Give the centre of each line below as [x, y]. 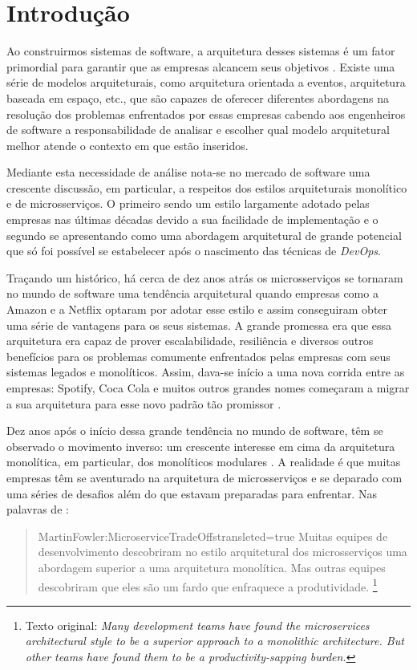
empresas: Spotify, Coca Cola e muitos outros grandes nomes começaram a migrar [208, 388]
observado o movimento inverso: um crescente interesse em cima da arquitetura [201, 446]
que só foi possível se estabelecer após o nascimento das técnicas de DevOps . [194, 251]
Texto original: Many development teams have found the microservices [197, 625]
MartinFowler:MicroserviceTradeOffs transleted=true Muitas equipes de [213, 536]
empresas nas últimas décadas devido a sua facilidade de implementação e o [192, 219]
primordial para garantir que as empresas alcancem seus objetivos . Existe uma [201, 66]
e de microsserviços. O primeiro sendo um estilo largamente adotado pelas [188, 203]
